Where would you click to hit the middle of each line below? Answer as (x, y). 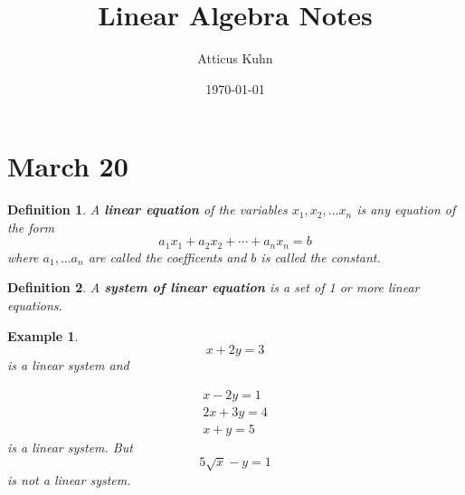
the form (31, 227)
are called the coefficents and (167, 257)
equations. (35, 305)
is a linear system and (68, 365)
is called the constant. (321, 257)
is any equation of (406, 209)
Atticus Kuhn (235, 58)
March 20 (68, 166)
